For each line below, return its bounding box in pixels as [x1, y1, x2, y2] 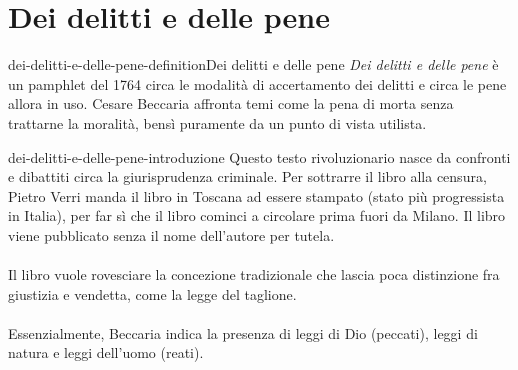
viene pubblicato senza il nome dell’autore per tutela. [8, 224, 335, 245]
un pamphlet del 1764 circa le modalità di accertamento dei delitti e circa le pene [8, 73, 507, 94]
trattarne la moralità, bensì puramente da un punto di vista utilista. [8, 112, 427, 133]
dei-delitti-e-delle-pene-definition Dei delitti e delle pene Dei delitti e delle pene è [8, 54, 499, 75]
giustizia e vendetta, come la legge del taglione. [8, 283, 297, 304]
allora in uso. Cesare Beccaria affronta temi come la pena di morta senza [8, 93, 454, 114]
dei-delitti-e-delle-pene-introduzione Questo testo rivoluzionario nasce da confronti [8, 146, 511, 167]
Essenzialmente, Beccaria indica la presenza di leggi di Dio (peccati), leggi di [8, 322, 478, 343]
